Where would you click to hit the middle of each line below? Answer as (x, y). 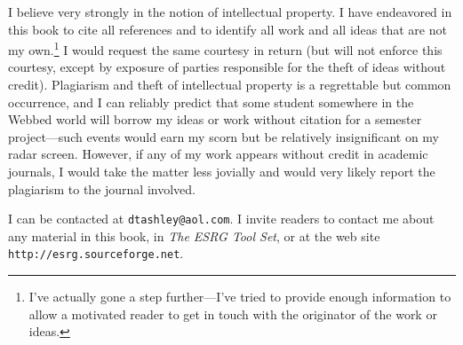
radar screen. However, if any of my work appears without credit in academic (218, 154)
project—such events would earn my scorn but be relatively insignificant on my (224, 136)
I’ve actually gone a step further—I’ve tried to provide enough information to (240, 297)
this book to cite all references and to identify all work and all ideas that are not (228, 29)
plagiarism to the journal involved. (102, 188)
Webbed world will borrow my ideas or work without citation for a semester (215, 119)
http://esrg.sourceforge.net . (96, 253)
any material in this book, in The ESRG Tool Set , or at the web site (194, 235)
